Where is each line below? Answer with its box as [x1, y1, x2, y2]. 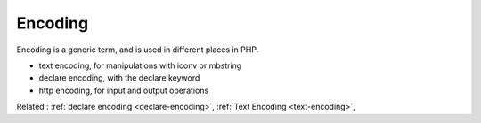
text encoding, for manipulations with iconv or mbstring [38, 60, 242, 71]
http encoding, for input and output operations [38, 85, 209, 96]
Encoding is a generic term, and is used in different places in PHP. [16, 44, 259, 55]
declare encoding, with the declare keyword [38, 73, 200, 83]
